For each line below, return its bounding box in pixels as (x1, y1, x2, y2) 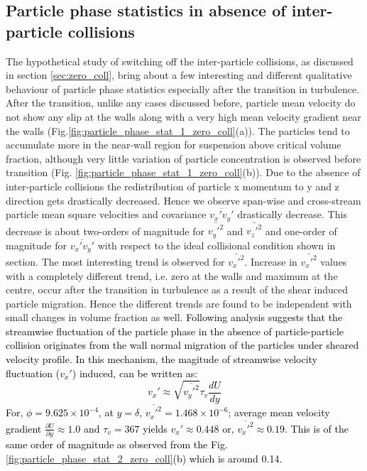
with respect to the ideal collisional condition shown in (97, 237, 336, 252)
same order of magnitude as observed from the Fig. (6, 437, 228, 452)
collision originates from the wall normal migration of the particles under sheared (6, 337, 359, 352)
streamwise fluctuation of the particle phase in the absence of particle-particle (6, 323, 344, 338)
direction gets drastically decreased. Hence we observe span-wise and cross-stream (6, 193, 361, 207)
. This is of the (285, 421, 349, 435)
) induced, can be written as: (72, 365, 198, 380)
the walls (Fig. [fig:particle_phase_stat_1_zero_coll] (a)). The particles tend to (6, 123, 350, 138)
